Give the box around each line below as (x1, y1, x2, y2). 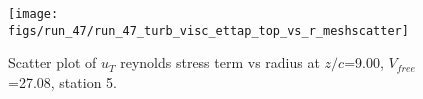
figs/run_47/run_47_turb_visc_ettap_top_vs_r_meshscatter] (8, 23, 409, 38)
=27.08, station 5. (8, 71, 117, 92)
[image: (8, 7, 59, 21)
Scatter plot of (8, 52, 97, 73)
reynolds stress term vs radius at (120, 52, 320, 73)
